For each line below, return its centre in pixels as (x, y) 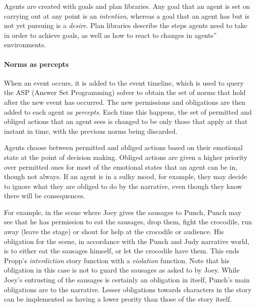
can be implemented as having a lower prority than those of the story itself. (118, 299)
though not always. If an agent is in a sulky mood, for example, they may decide (126, 176)
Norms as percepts (36, 64)
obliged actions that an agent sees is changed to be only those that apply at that (126, 121)
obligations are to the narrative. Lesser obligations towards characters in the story (128, 289)
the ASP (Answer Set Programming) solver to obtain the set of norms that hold (125, 92)
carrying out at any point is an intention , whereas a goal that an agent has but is (127, 15)
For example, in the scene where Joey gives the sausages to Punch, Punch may (123, 212)
